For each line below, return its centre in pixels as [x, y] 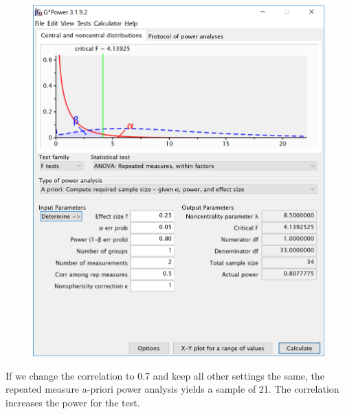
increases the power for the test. [73, 402]
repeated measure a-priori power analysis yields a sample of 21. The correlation [172, 389]
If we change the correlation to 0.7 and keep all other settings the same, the [165, 375]
